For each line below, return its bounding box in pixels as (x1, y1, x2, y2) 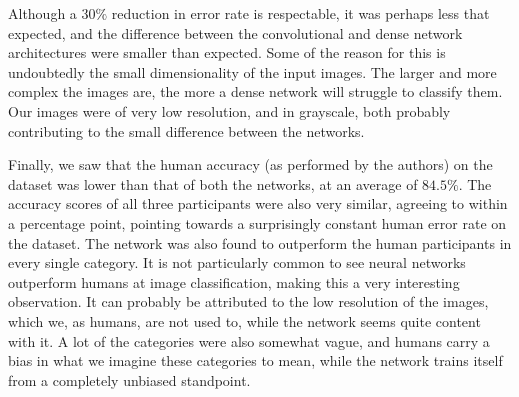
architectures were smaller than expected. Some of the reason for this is (8, 42, 446, 63)
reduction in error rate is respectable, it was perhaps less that (111, 3, 490, 23)
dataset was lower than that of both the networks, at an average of (8, 173, 418, 194)
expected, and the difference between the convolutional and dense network (8, 22, 463, 43)
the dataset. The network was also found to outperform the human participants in (8, 232, 512, 253)
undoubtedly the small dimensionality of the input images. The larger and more (8, 61, 497, 82)
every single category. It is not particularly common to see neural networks (8, 252, 466, 273)
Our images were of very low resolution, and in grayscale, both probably (8, 100, 451, 121)
